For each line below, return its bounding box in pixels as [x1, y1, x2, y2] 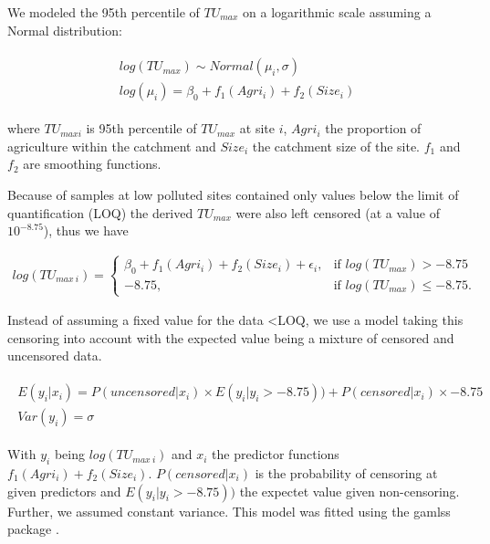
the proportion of [325, 119, 422, 138]
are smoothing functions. [23, 154, 162, 173]
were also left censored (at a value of [235, 203, 440, 222]
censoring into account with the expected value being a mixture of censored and [7, 328, 454, 347]
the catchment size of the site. [252, 136, 421, 155]
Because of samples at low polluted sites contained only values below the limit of [7, 185, 459, 204]
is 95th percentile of [86, 119, 197, 138]
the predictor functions [212, 445, 339, 464]
